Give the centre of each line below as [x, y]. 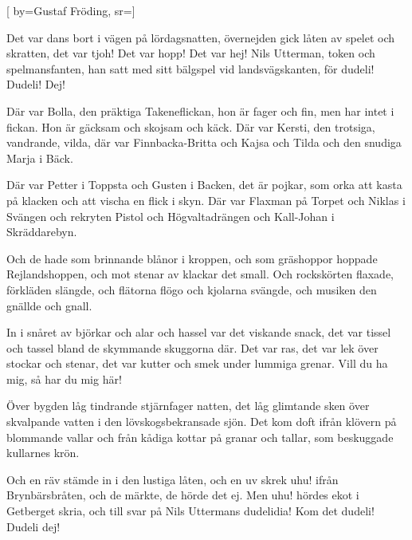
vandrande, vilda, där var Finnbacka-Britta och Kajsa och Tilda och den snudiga [204, 142]
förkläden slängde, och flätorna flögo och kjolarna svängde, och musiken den [192, 289]
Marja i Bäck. [40, 158]
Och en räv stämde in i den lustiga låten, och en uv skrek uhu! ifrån [173, 479]
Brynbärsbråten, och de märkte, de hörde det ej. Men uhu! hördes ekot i [183, 495]
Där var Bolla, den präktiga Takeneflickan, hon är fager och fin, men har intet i [200, 110]
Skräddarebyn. [42, 232]
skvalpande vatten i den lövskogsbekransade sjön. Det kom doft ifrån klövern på [202, 422]
